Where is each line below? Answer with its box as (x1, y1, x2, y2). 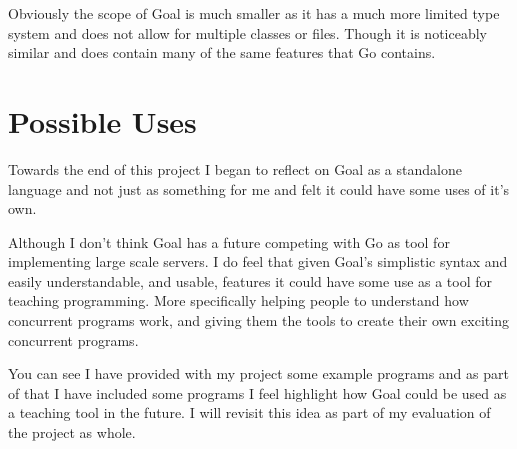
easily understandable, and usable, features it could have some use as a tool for (8, 270, 493, 291)
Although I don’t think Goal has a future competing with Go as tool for (8, 231, 450, 252)
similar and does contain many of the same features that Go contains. (8, 42, 436, 63)
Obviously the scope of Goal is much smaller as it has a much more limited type (8, 3, 500, 23)
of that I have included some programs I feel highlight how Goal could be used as (8, 382, 507, 403)
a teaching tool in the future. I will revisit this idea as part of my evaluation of (8, 402, 491, 423)
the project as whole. (8, 422, 136, 443)
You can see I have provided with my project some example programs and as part (8, 363, 509, 384)
